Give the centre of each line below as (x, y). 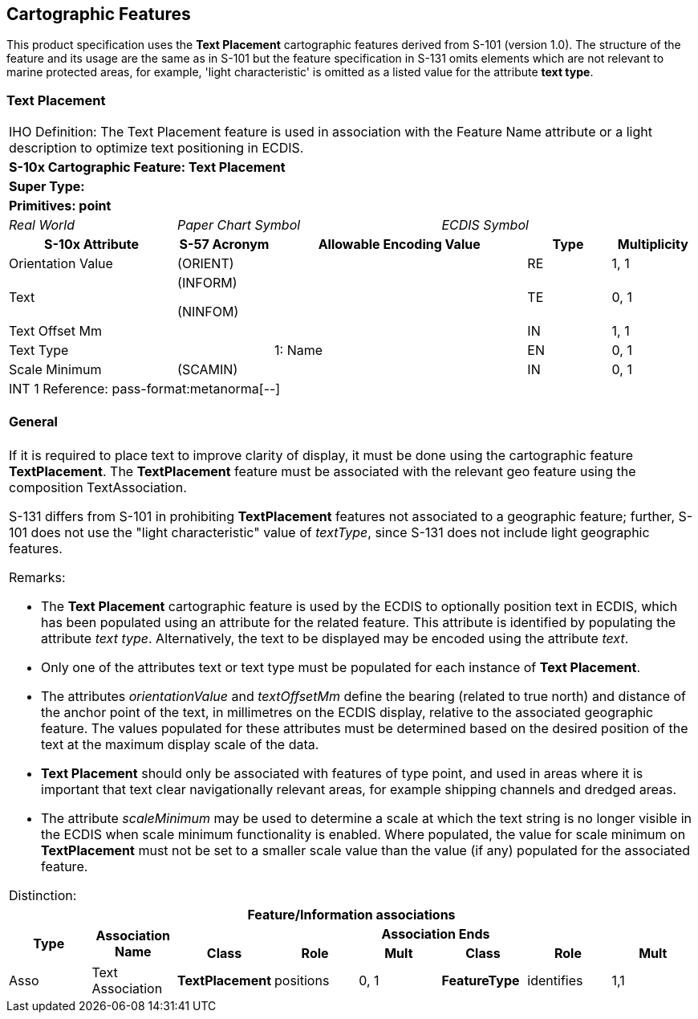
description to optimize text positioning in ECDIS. (156, 148)
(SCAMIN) (208, 370)
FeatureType (481, 980)
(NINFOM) (208, 312)
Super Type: (47, 187)
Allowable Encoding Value (399, 245)
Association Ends (436, 933)
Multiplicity (653, 245)
